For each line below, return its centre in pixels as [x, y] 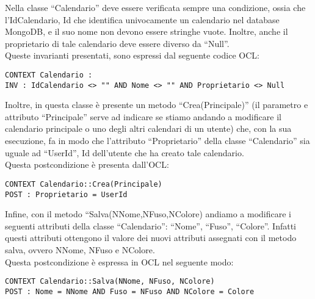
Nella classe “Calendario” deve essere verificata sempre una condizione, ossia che [155, 7]
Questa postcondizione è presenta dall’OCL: [87, 164]
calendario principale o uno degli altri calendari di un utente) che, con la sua [148, 128]
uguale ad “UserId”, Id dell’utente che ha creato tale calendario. [125, 152]
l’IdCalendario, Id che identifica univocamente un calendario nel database [142, 19]
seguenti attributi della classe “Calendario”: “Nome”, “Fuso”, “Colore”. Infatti [150, 225]
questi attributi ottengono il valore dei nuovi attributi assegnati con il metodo [151, 238]
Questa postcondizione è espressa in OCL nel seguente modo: [119, 261]
